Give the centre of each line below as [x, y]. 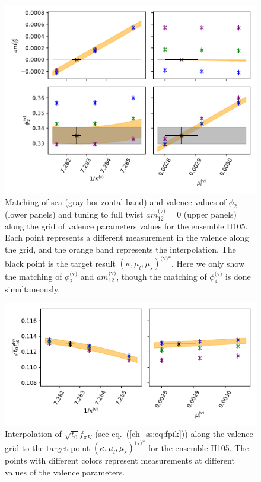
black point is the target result [60, 263]
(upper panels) [210, 214]
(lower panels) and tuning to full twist [74, 214]
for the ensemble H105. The [199, 447]
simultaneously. [33, 288]
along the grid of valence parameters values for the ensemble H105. [126, 226]
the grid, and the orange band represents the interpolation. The [120, 249]
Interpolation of [33, 434]
